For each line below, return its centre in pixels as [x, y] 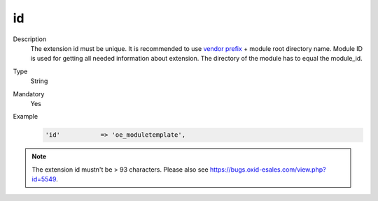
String [39, 81]
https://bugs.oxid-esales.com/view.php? [268, 169]
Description [30, 39]
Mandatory [29, 94]
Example [26, 117]
